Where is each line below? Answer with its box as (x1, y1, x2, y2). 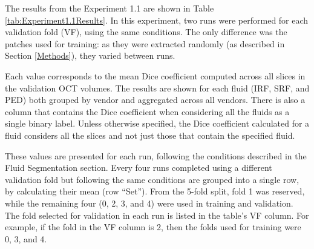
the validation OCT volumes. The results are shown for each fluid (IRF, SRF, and (5, 81, 310, 94)
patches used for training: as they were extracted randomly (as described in (5, 37, 285, 50)
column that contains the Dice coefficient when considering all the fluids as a (5, 105, 290, 118)
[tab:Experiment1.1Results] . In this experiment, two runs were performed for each (5, 13, 309, 26)
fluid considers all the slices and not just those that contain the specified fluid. (5, 128, 295, 141)
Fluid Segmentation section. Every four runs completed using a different (5, 161, 272, 174)
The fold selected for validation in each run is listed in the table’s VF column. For (5, 208, 309, 221)
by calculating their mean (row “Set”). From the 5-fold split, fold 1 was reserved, (5, 185, 305, 198)
